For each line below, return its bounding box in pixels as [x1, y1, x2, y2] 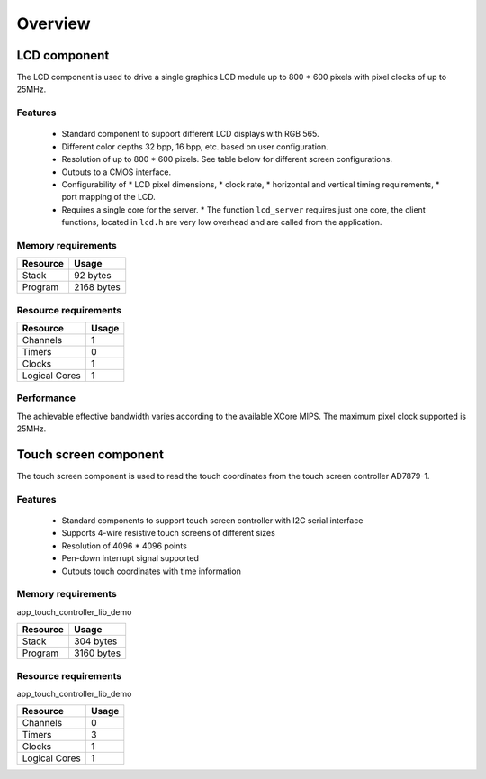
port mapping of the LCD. [61, 192, 157, 203]
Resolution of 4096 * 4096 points [61, 540, 188, 551]
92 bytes [73, 269, 112, 282]
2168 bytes [73, 281, 121, 294]
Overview [16, 14, 91, 33]
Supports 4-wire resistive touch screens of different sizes [61, 528, 276, 539]
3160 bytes [73, 647, 121, 659]
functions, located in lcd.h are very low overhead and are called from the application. [61, 217, 382, 228]
